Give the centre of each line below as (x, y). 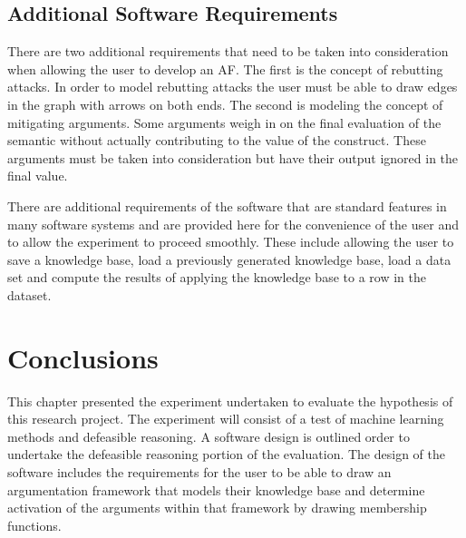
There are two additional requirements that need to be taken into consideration (228, 51)
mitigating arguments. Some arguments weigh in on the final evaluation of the (224, 122)
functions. (34, 525)
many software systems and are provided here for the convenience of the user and (233, 224)
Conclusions (83, 357)
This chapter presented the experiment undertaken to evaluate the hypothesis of (230, 401)
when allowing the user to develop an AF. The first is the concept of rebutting (225, 68)
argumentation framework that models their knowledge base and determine (216, 489)
